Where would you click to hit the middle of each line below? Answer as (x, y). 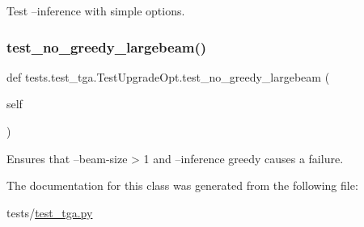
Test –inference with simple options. (96, 11)
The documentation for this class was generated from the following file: (182, 185)
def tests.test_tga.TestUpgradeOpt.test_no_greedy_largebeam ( (168, 76)
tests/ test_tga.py (50, 212)
